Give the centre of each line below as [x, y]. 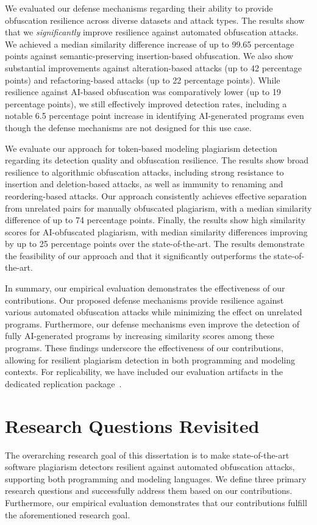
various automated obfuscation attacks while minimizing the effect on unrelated [154, 312]
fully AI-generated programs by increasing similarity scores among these [140, 336]
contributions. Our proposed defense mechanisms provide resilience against [144, 300]
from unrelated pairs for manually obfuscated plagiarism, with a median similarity [158, 208]
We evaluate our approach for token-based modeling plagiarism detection [141, 148]
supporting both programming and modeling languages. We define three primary [156, 478]
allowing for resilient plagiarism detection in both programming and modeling [150, 359]
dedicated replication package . [63, 383]
